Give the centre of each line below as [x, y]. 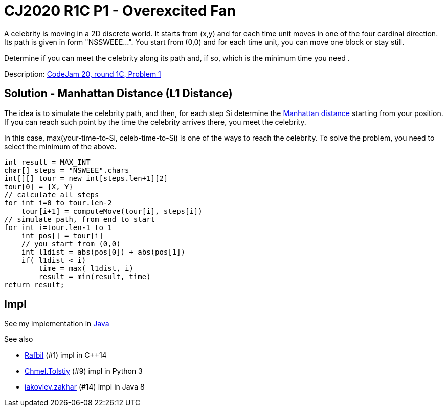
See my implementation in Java [57, 324]
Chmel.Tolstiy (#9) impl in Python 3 [84, 371]
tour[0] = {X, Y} [39, 186]
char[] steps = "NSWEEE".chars [67, 170]
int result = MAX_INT [47, 162]
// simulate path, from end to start [80, 219]
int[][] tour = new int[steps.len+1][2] [86, 178]
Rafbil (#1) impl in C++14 [66, 355]
